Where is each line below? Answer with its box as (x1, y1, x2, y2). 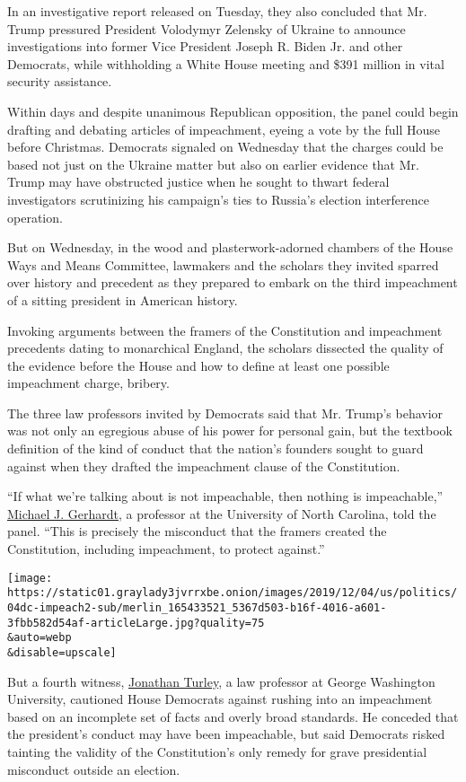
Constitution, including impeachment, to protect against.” (7, 540, 325, 558)
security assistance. (7, 72, 112, 91)
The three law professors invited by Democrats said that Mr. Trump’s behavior (7, 403, 444, 422)
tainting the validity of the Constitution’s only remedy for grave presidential (7, 742, 427, 760)
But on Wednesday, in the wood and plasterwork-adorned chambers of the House (7, 238, 453, 257)
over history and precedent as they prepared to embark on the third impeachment (7, 273, 458, 292)
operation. (7, 207, 63, 226)
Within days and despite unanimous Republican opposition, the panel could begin (7, 101, 459, 120)
